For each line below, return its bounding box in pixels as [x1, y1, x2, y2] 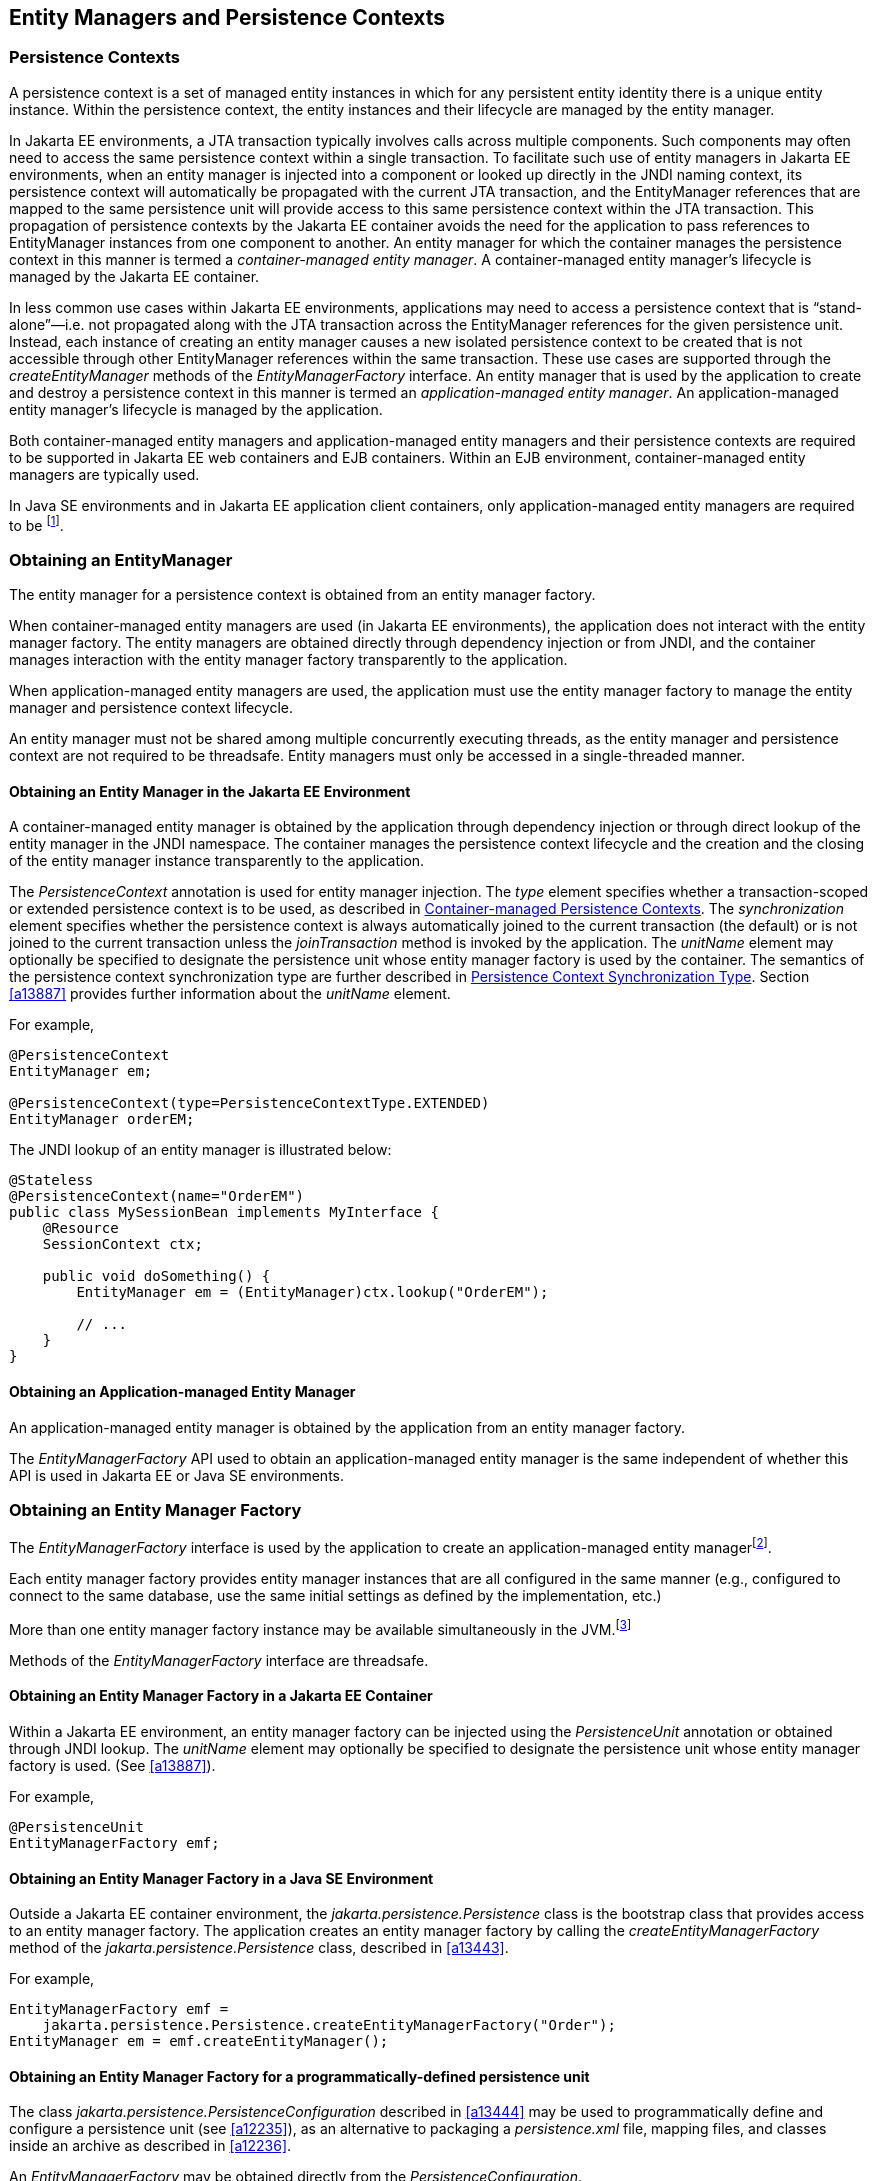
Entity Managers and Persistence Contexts [9, 5, 445, 30]
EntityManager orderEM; [9, 1111, 195, 1128]
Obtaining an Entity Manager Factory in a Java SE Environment [9, 1869, 434, 1887]
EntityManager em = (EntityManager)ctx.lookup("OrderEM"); [76, 1284, 549, 1301]
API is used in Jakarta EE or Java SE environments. [9, 1466, 344, 1484]
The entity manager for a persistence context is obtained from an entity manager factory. [9, 586, 596, 604]
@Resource [42, 1220, 119, 1237]
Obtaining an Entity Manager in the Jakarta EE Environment [9, 782, 411, 800]
